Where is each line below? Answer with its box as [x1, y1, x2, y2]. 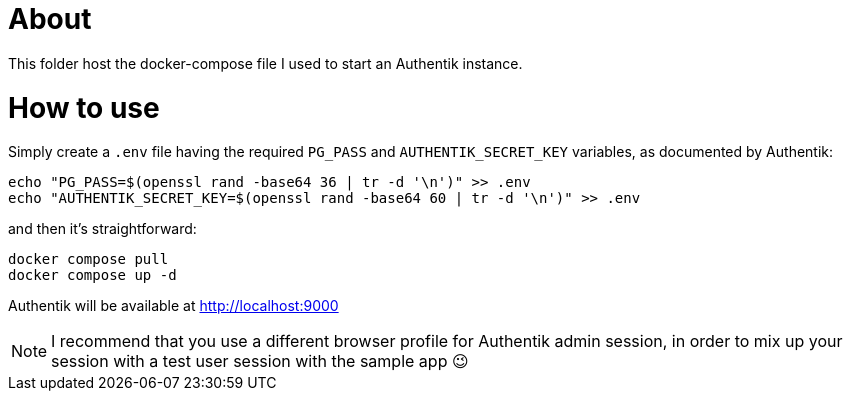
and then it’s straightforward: [8, 220, 197, 238]
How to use [8, 90, 160, 125]
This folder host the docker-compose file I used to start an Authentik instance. [8, 54, 523, 72]
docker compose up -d [8, 267, 177, 284]
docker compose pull [8, 251, 169, 268]
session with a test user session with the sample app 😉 [51, 351, 469, 372]
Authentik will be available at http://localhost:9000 [8, 297, 339, 315]
